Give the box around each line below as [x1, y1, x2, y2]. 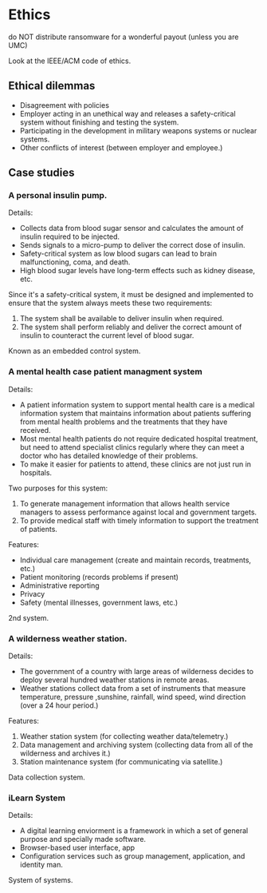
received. [19, 425, 51, 435]
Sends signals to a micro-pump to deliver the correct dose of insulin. [19, 240, 245, 250]
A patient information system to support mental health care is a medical [19, 399, 255, 409]
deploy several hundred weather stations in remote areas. [19, 675, 210, 685]
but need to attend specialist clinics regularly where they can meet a [19, 442, 245, 452]
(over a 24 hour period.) [19, 701, 99, 710]
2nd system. [8, 613, 49, 622]
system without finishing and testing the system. [19, 117, 179, 127]
